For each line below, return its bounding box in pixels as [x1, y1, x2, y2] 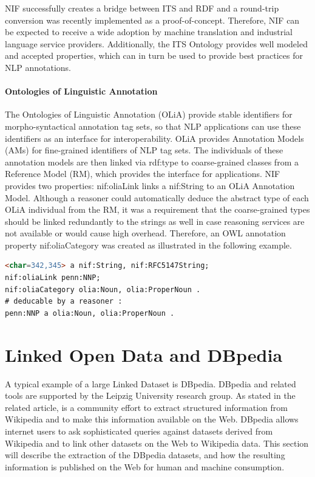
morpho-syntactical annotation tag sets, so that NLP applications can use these [5, 119, 301, 132]
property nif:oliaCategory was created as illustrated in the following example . [5, 238, 292, 251]
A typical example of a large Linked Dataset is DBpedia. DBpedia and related [5, 377, 296, 390]
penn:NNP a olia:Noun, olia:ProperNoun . [5, 309, 175, 318]
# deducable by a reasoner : [5, 297, 123, 306]
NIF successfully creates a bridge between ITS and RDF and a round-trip [5, 2, 279, 14]
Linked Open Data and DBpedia [5, 342, 283, 367]
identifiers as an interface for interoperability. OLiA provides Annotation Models [5, 132, 304, 144]
